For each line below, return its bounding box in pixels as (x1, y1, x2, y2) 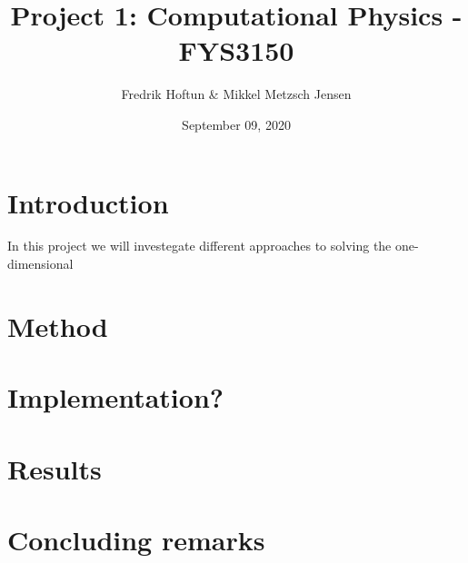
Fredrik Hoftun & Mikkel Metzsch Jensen (121, 84, 352, 104)
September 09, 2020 (182, 114, 291, 133)
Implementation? (7, 379, 224, 416)
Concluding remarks (7, 520, 265, 558)
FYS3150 (178, 32, 294, 69)
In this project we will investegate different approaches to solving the (7, 236, 392, 255)
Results (7, 449, 102, 487)
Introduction (7, 183, 169, 221)
